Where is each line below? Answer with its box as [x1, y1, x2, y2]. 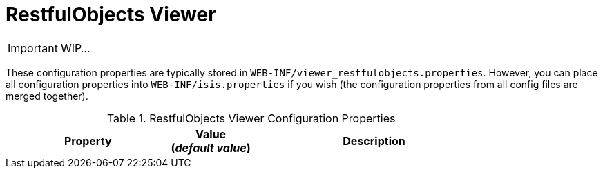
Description [343, 133, 405, 148]
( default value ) [171, 140, 251, 155]
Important [8, 41, 58, 55]
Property [64, 133, 112, 148]
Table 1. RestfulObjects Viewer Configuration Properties [106, 111, 396, 125]
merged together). [6, 89, 88, 102]
